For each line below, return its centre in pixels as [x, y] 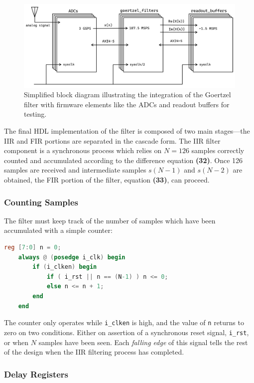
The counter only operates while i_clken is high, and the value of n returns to [124, 322]
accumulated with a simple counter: [58, 230]
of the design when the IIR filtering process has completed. [94, 352]
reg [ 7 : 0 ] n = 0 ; [33, 248]
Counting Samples [41, 202]
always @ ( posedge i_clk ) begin [72, 257]
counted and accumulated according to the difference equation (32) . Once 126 [124, 160]
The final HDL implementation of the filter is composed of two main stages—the [127, 131]
